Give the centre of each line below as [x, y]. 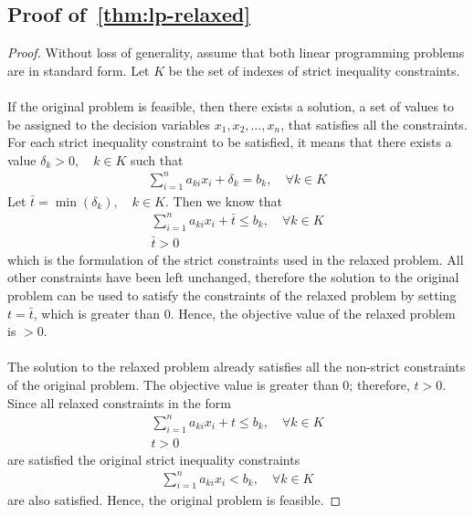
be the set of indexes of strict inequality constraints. [314, 70]
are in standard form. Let [79, 70]
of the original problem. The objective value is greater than [173, 385]
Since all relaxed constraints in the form [119, 402]
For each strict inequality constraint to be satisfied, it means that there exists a [230, 142]
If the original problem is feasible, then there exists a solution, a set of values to [231, 105]
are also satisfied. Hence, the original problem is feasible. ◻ [174, 500]
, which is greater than [96, 313]
